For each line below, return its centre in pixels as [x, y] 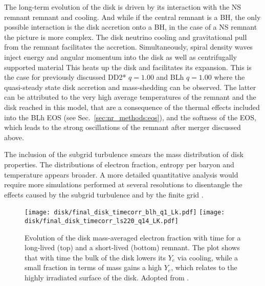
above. [14, 137]
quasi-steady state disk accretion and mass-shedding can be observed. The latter [130, 87]
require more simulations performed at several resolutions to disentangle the [123, 184]
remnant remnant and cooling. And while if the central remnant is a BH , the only [132, 17]
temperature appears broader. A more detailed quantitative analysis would [121, 174]
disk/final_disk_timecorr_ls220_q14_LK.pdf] [102, 221]
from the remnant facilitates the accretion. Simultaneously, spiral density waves [128, 47]
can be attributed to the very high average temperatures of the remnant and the [130, 97]
